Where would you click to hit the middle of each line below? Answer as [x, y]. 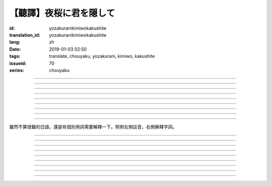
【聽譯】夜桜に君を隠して [62, 13]
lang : [15, 42]
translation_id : [25, 35]
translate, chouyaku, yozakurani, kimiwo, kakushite [102, 56]
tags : [15, 56]
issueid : [18, 63]
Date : [15, 49]
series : [17, 70]
